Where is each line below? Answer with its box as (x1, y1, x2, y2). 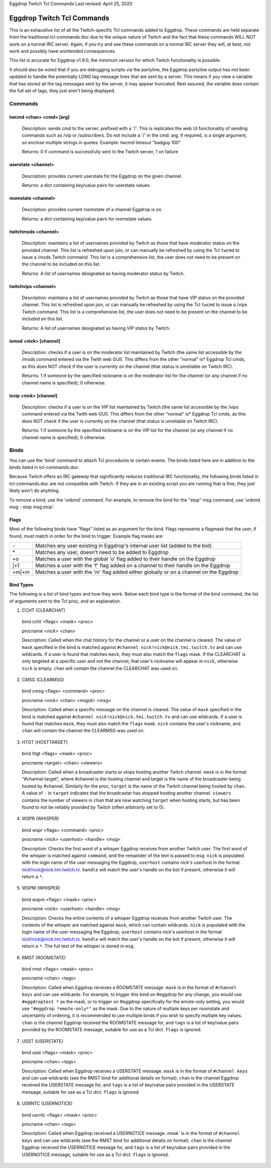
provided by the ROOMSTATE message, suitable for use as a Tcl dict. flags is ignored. (22, 1027, 202, 1033)
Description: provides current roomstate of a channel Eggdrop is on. (22, 207, 163, 213)
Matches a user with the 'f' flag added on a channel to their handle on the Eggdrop (35, 562, 230, 569)
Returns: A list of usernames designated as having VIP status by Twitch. (22, 325, 171, 331)
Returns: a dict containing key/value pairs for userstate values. (22, 182, 151, 188)
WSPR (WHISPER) (22, 816, 60, 822)
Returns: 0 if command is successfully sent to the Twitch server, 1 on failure (22, 149, 178, 155)
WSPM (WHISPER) (22, 885, 60, 891)
